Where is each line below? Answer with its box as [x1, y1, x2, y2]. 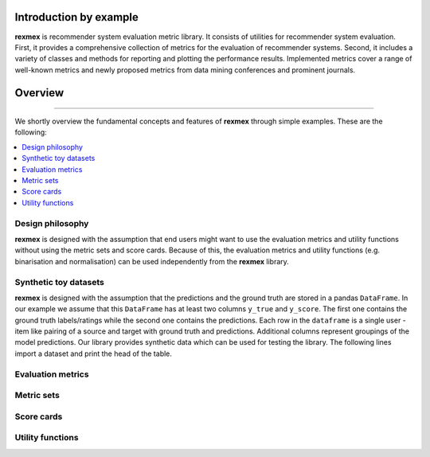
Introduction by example [14, 10, 139, 24]
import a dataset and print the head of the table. [14, 349, 173, 358]
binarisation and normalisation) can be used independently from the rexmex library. [14, 256, 290, 266]
